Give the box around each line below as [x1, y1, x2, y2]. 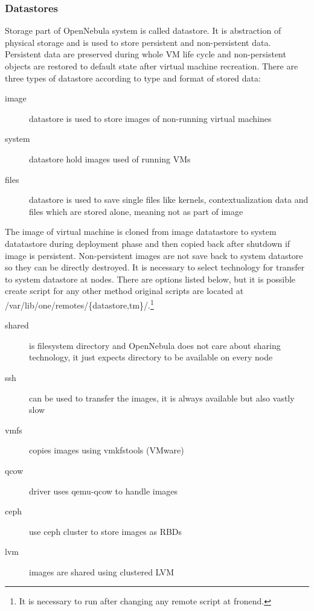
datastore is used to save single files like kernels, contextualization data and [29, 193, 309, 206]
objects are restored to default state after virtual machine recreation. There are [5, 60, 298, 72]
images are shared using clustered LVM [29, 565, 175, 578]
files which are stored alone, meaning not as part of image [29, 205, 243, 217]
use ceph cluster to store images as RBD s [29, 525, 182, 537]
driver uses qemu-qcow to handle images [29, 484, 178, 497]
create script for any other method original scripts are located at [5, 284, 244, 297]
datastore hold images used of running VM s [29, 152, 191, 165]
